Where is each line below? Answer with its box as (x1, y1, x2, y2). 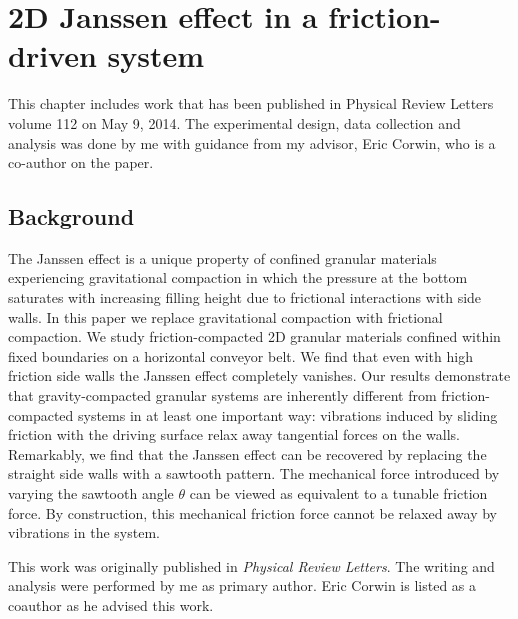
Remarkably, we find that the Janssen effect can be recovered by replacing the (8, 443, 487, 464)
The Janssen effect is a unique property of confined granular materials (8, 247, 437, 268)
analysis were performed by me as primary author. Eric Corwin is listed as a (8, 575, 477, 596)
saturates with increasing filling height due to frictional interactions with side (8, 287, 482, 308)
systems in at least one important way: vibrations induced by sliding (77, 404, 498, 425)
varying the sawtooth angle (8, 483, 174, 504)
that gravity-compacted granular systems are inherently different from (8, 385, 437, 406)
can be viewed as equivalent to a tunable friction (189, 483, 488, 504)
